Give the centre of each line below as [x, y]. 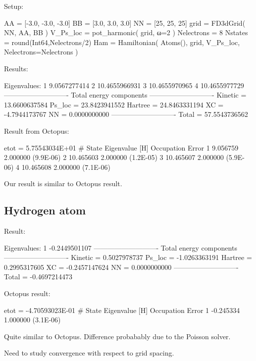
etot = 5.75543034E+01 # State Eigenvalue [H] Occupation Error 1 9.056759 [121, 147]
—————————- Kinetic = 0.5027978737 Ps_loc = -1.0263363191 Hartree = [128, 257]
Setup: [14, 6]
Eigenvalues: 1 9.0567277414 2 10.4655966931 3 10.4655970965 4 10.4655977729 [124, 85]
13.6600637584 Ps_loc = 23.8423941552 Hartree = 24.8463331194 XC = [114, 104]
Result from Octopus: [37, 130]
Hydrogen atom [45, 210]
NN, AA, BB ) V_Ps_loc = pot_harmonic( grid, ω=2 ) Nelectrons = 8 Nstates [126, 32]
